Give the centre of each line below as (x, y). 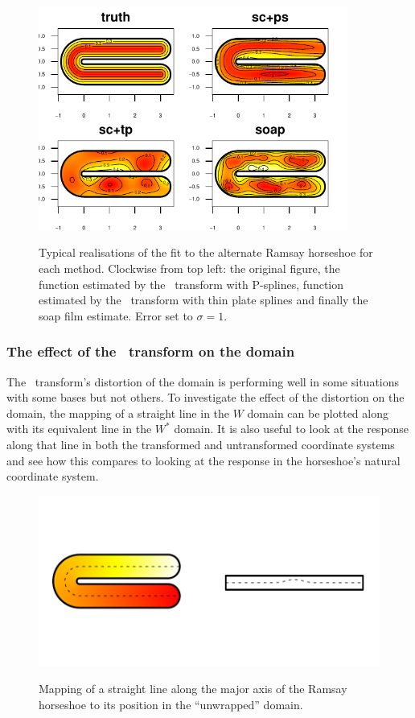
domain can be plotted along (318, 413)
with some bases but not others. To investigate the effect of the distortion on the (205, 397)
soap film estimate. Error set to (116, 315)
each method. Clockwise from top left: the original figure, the (189, 268)
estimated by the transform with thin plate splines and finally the (203, 300)
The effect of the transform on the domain (151, 351)
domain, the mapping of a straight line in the (118, 413)
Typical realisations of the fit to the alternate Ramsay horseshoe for (206, 252)
